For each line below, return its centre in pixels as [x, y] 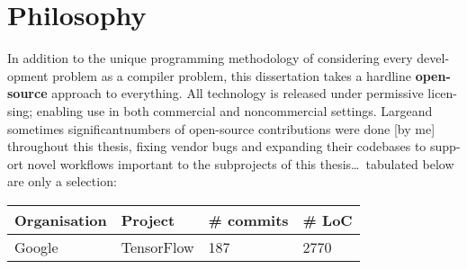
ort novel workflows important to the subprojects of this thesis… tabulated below [231, 163]
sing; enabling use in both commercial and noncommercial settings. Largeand [220, 110]
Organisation [61, 220]
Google [36, 247]
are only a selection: [62, 181]
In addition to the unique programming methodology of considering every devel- [229, 58]
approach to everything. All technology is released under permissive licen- [255, 93]
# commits [248, 220]
